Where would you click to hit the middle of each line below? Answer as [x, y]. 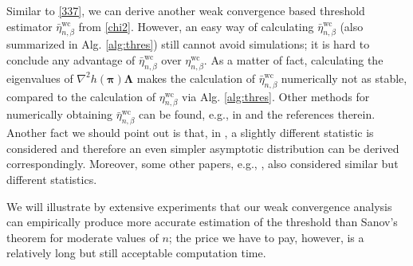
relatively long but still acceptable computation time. [136, 253]
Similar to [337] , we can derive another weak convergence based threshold [186, 10]
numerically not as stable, [344, 78]
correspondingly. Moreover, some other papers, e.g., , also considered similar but [203, 164]
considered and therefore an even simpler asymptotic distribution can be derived [203, 148]
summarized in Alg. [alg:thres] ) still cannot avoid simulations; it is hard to [188, 44]
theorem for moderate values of [83, 237]
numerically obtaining [60, 114]
